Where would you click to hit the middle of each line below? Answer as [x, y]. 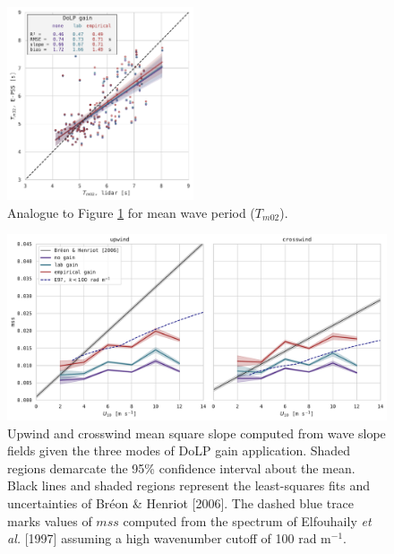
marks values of [50, 520]
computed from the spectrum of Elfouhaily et [247, 520]
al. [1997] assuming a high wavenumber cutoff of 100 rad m [169, 538]
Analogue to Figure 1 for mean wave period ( [131, 212]
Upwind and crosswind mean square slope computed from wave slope [197, 433]
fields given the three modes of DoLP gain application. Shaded [179, 450]
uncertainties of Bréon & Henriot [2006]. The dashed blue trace [181, 503]
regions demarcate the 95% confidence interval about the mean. [181, 467]
